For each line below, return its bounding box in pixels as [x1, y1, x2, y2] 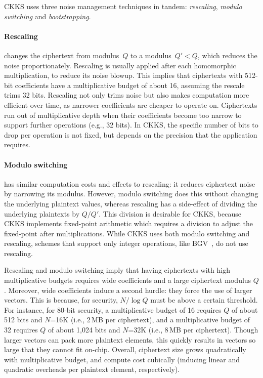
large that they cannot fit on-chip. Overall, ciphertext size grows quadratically [4, 344, 246, 355]
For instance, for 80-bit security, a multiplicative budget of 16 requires [4, 304, 222, 315]
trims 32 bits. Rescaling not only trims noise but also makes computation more [4, 90, 249, 100]
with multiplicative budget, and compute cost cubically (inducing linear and [4, 354, 240, 364]
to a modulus [130, 50, 171, 60]
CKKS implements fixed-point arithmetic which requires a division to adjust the [4, 218, 253, 229]
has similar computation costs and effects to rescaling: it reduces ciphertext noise [4, 178, 255, 189]
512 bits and [4, 314, 42, 325]
